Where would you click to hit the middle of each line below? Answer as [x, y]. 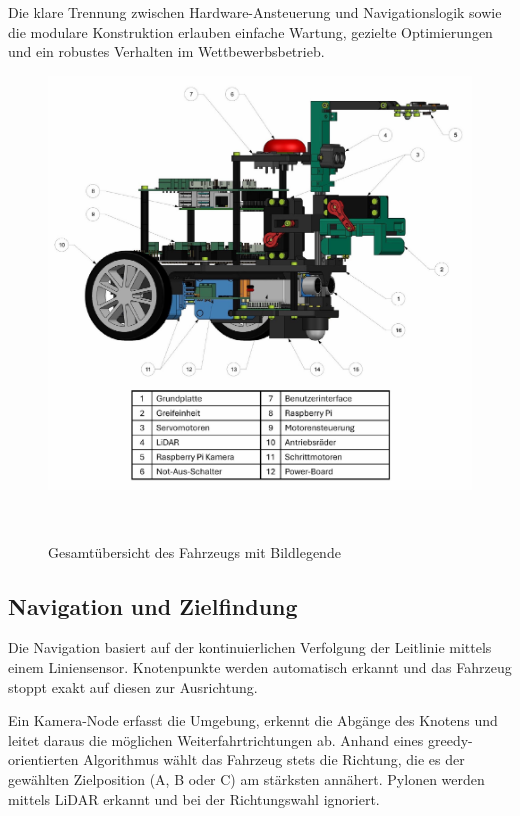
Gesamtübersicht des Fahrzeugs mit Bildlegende [194, 551]
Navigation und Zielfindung [153, 605]
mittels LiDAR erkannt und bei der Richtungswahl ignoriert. [194, 798]
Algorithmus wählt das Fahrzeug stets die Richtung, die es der [274, 759]
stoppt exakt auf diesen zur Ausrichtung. [133, 686]
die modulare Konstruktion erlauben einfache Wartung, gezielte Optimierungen [250, 31]
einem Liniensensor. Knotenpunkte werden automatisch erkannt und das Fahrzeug [260, 666]
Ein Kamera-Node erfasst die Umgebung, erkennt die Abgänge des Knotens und [253, 720]
